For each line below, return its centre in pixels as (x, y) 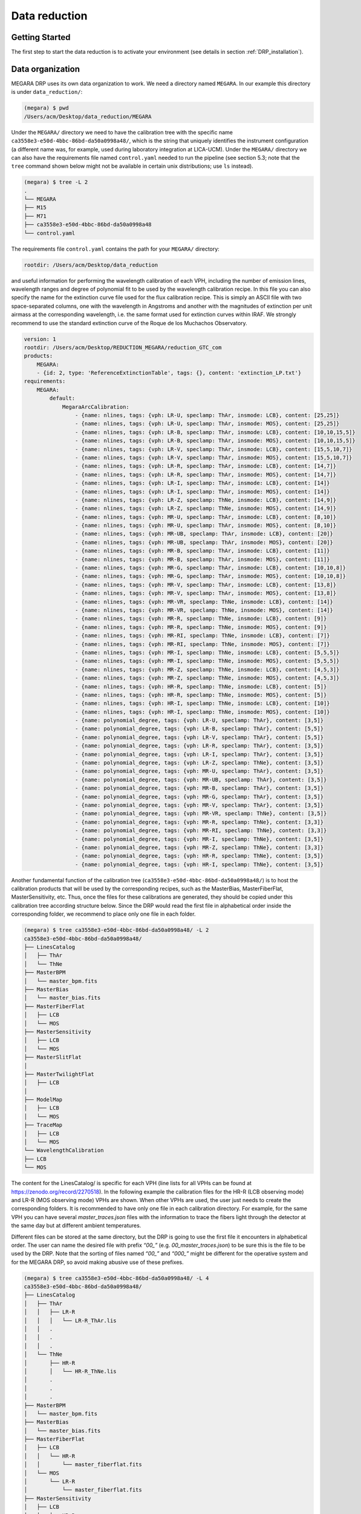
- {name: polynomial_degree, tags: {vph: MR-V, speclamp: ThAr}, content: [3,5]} (199, 805)
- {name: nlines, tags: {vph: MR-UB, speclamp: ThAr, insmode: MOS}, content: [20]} (204, 542)
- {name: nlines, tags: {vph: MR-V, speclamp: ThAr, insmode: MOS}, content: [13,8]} (206, 593)
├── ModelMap (43, 1100)
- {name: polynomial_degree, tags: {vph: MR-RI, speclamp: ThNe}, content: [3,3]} (201, 831)
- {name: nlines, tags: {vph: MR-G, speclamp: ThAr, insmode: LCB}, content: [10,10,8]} (210, 568)
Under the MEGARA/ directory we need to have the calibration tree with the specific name (122, 132)
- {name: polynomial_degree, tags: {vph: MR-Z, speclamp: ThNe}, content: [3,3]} (199, 847)
